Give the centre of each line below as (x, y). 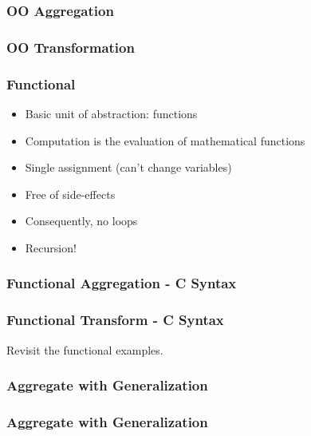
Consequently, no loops (81, 221)
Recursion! (51, 247)
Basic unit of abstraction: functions (111, 113)
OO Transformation (71, 47)
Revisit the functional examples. (85, 349)
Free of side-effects (70, 194)
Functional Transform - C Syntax (115, 320)
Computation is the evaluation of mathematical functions (165, 140)
